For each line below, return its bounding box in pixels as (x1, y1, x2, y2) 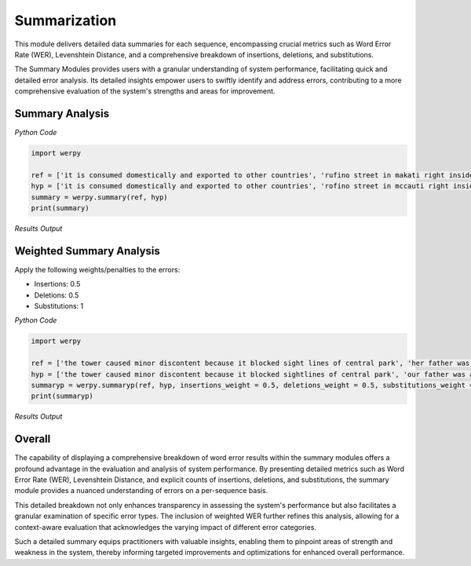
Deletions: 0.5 (34, 290, 79, 300)
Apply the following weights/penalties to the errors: (14, 265, 181, 274)
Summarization (14, 12, 117, 29)
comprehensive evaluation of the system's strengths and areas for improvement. (14, 86, 276, 96)
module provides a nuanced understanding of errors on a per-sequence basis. (14, 486, 268, 495)
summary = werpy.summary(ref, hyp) (31, 192, 168, 202)
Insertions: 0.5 (34, 279, 81, 289)
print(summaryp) (31, 392, 94, 400)
